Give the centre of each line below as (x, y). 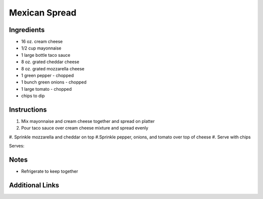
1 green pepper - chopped (47, 76)
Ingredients (27, 30)
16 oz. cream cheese (42, 42)
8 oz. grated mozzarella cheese (53, 68)
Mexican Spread (43, 13)
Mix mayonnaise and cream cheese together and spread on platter (88, 121)
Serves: (17, 146)
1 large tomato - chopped (47, 89)
